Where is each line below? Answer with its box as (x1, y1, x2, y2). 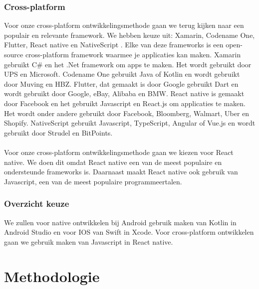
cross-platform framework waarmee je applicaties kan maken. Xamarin (25, 49, 241, 59)
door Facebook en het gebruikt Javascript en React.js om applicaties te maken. (4, 98, 246, 108)
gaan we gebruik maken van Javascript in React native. (4, 236, 173, 247)
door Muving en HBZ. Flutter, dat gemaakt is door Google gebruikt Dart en (4, 78, 239, 89)
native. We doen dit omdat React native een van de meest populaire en (4, 156, 222, 167)
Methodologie (4, 266, 100, 286)
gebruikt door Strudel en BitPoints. (4, 127, 113, 138)
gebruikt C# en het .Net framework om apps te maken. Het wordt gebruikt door (4, 59, 252, 69)
